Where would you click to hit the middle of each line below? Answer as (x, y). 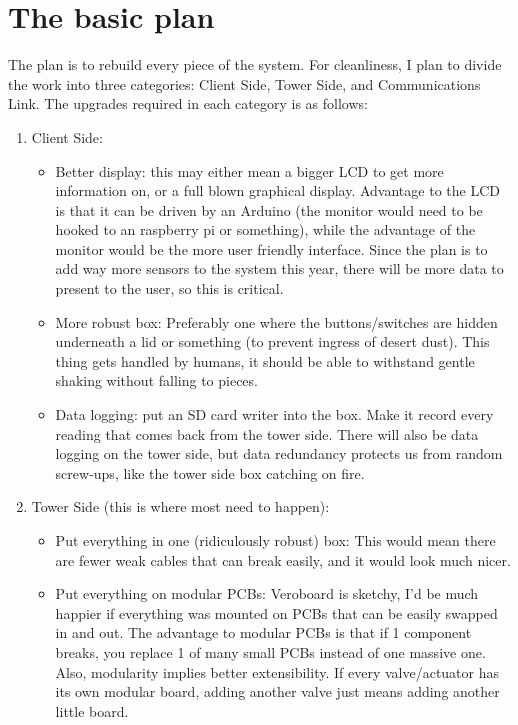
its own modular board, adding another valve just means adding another (277, 691)
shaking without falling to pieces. (156, 380)
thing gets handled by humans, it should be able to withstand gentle (265, 360)
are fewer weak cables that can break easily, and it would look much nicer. (283, 559)
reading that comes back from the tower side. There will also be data (267, 433)
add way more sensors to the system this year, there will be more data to (279, 268)
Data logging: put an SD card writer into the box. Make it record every (274, 414)
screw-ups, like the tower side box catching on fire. (210, 472)
